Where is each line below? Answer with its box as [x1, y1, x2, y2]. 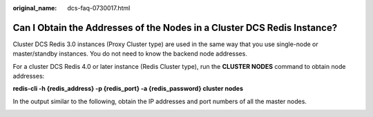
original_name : [12, 4, 57, 12]
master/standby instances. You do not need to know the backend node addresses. [12, 50, 248, 58]
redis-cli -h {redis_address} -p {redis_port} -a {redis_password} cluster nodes [12, 85, 244, 93]
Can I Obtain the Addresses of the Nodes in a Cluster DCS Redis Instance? [12, 21, 338, 34]
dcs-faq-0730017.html [67, 4, 131, 12]
